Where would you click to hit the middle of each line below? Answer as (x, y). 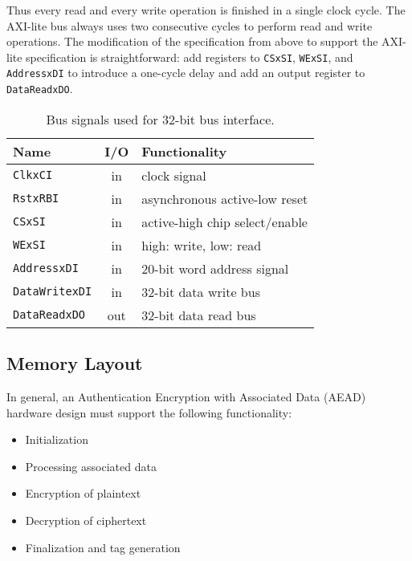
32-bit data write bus (201, 291)
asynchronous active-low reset (225, 198)
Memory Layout (75, 363)
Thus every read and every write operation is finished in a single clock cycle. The (206, 10)
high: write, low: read (202, 245)
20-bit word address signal (215, 268)
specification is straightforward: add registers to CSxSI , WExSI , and (190, 57)
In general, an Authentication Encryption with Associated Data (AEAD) (186, 396)
